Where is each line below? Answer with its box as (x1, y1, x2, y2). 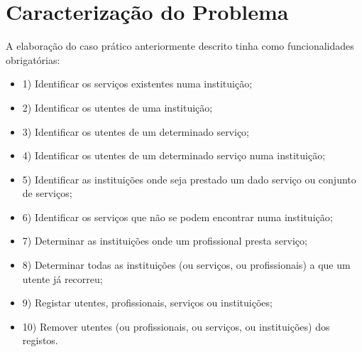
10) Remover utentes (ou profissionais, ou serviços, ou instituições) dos (22, 319, 330, 334)
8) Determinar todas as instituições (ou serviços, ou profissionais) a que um (22, 257, 351, 272)
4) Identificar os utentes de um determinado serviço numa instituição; (22, 148, 326, 163)
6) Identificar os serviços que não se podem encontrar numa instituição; (22, 209, 333, 224)
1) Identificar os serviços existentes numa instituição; (22, 76, 253, 91)
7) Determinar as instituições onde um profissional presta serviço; (22, 233, 307, 248)
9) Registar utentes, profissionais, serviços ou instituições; (22, 295, 273, 310)
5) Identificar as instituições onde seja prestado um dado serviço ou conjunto (22, 171, 356, 186)
